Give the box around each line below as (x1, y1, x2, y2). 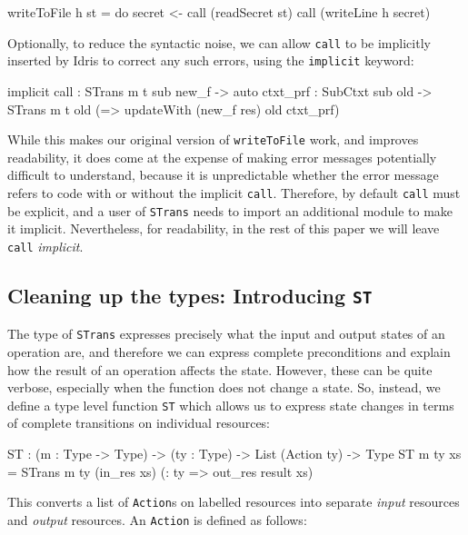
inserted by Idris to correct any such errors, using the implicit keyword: (7, 51, 414, 70)
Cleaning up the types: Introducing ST (7, 281, 373, 309)
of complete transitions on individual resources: (7, 413, 271, 432)
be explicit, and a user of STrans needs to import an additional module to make (7, 201, 453, 220)
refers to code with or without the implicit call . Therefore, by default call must (7, 183, 461, 202)
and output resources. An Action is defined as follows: (7, 510, 307, 529)
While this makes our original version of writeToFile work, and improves (7, 130, 419, 149)
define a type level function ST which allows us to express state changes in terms (7, 395, 454, 414)
